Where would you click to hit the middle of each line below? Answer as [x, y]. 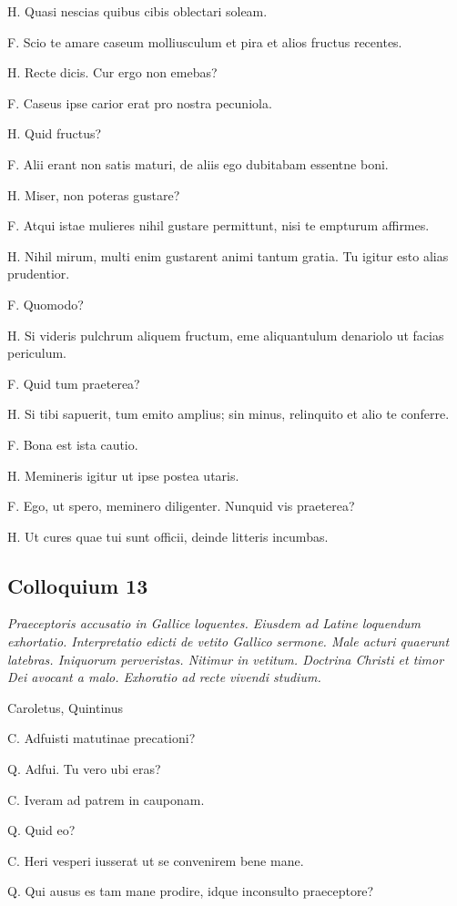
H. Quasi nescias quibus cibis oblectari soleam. [137, 11]
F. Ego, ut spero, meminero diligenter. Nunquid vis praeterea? [181, 506]
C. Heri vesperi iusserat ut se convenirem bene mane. [156, 860]
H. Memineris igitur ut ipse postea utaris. [123, 475]
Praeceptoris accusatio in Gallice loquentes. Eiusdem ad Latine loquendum [214, 623]
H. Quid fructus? [55, 133]
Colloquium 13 [78, 585]
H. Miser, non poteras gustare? [94, 194]
